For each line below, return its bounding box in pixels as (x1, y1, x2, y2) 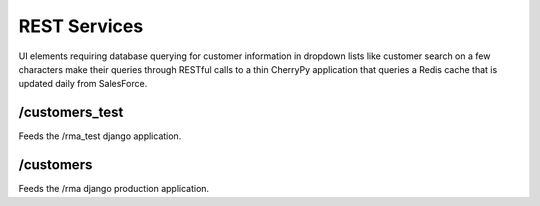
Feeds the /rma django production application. (18, 183, 210, 195)
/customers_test (18, 104, 124, 121)
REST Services (18, 15, 144, 37)
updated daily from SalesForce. (18, 78, 148, 90)
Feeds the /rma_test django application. (18, 130, 182, 142)
